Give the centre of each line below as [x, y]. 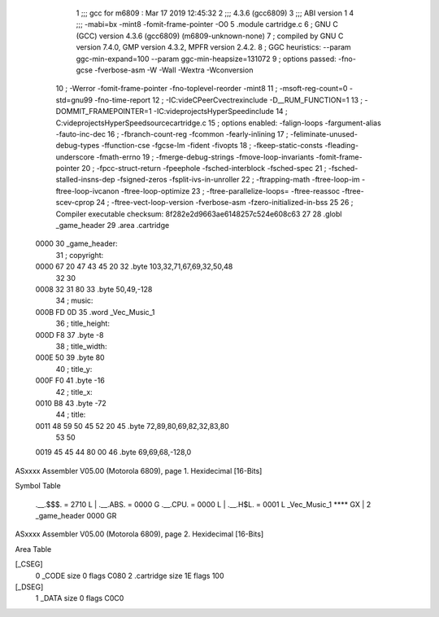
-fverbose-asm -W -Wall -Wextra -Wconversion [174, 70]
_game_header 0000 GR [76, 516]
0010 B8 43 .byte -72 [71, 403]
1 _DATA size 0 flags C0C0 [80, 598]
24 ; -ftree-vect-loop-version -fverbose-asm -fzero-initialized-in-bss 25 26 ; [225, 203]
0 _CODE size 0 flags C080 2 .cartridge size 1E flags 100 [130, 575]
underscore [75, 157]
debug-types [78, 146]
